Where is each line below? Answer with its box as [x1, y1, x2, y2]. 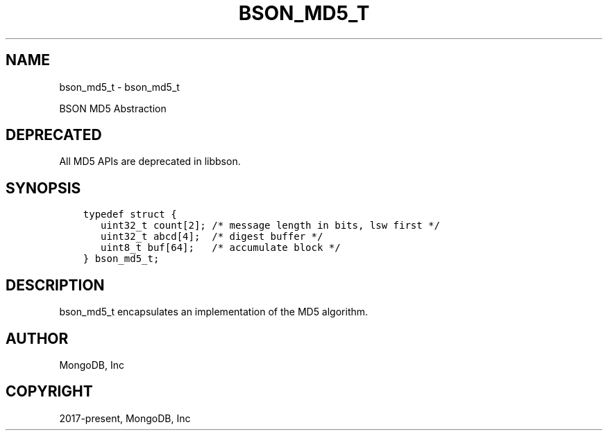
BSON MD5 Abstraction [59, 102, 167, 114]
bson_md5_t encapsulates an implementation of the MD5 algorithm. [59, 306, 369, 318]
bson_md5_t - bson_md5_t [59, 80, 180, 93]
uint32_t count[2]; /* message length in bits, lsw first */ [101, 220, 440, 232]
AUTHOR [6, 329, 69, 347]
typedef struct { [83, 209, 177, 220]
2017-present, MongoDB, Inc [59, 412, 191, 424]
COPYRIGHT [6, 383, 93, 401]
